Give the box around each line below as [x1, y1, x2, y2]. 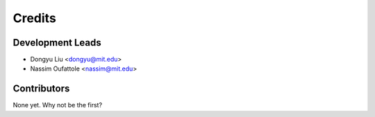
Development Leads [12, 37, 102, 48]
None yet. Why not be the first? [12, 101, 103, 109]
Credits [12, 10, 57, 26]
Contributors [12, 83, 70, 95]
